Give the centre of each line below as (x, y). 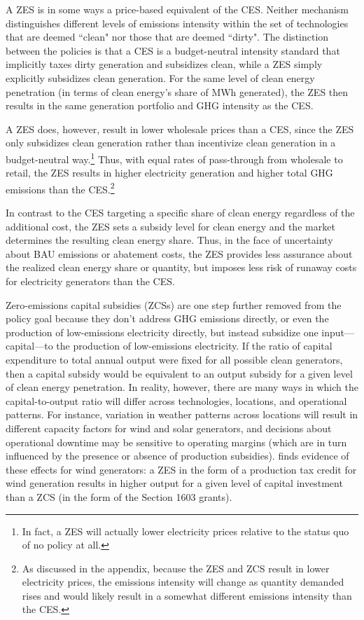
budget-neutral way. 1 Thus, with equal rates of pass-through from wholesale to (174, 158)
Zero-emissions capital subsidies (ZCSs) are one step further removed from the (174, 304)
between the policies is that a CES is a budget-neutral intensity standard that (173, 50)
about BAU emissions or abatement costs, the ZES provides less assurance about (179, 253)
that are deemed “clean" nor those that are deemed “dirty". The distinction (167, 37)
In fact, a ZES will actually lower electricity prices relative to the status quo (185, 531)
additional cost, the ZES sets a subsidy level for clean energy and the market (170, 226)
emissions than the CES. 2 (60, 188)
